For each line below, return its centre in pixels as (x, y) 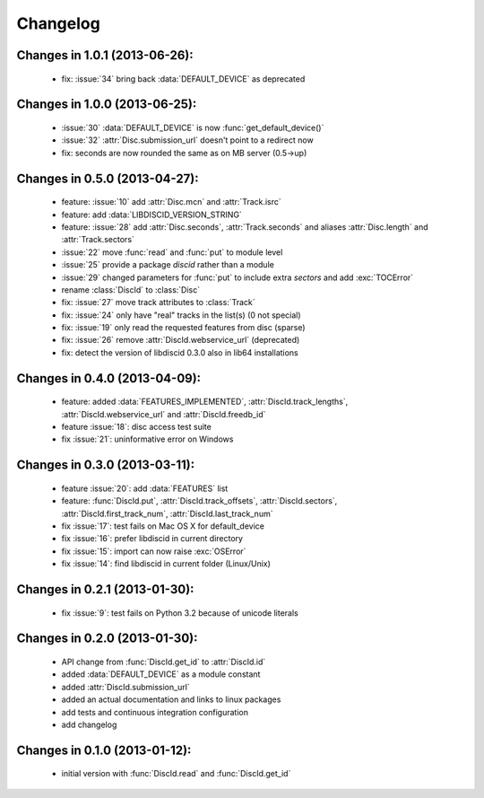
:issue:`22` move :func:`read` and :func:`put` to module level (172, 252)
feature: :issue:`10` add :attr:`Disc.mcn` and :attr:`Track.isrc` (171, 202)
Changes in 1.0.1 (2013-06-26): (105, 55)
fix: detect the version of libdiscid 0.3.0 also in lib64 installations (180, 352)
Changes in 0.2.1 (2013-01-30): (105, 589)
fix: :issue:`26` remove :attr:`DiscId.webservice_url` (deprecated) (181, 340)
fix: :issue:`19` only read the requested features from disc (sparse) (183, 328)
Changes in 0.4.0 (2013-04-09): (109, 378)
